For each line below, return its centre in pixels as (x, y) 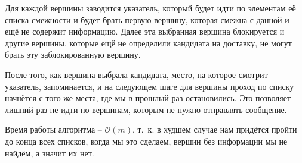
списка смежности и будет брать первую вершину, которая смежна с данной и (147, 19)
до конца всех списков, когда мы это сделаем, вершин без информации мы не (146, 141)
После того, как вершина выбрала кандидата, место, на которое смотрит (136, 74)
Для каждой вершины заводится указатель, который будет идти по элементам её (150, 8)
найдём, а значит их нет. (50, 153)
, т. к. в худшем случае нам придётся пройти (215, 129)
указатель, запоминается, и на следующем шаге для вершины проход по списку (150, 86)
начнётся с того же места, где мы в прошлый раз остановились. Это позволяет (148, 98)
